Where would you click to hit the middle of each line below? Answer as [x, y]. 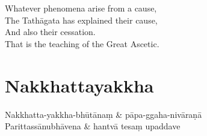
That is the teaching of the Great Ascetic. [82, 43]
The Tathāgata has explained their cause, [81, 20]
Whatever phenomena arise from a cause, [81, 8]
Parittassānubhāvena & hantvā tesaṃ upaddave [93, 126]
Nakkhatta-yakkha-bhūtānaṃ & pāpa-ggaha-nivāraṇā [103, 114]
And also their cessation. [50, 32]
